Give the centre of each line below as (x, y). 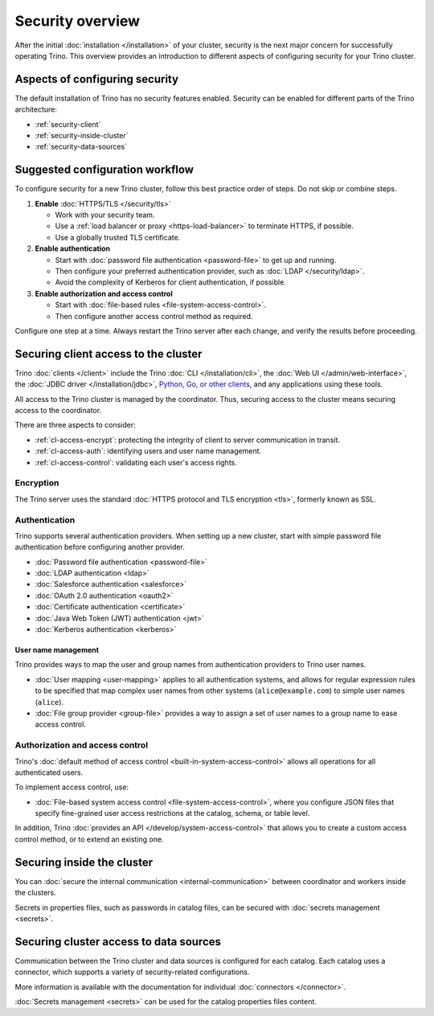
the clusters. (35, 893)
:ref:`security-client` (68, 124)
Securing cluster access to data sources (118, 942)
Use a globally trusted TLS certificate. (118, 237)
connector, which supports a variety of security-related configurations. (132, 972)
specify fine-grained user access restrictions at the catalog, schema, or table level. (172, 813)
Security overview (78, 21)
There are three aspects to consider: (75, 425)
